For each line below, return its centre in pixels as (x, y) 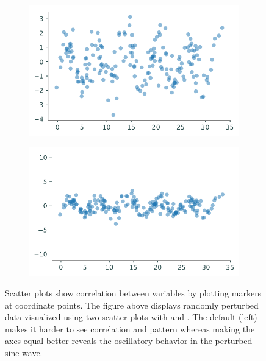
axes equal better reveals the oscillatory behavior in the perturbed (129, 341)
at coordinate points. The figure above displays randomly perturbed (132, 305)
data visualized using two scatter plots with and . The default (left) (131, 317)
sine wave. (24, 352)
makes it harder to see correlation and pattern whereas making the (130, 328)
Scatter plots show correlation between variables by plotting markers (133, 293)
